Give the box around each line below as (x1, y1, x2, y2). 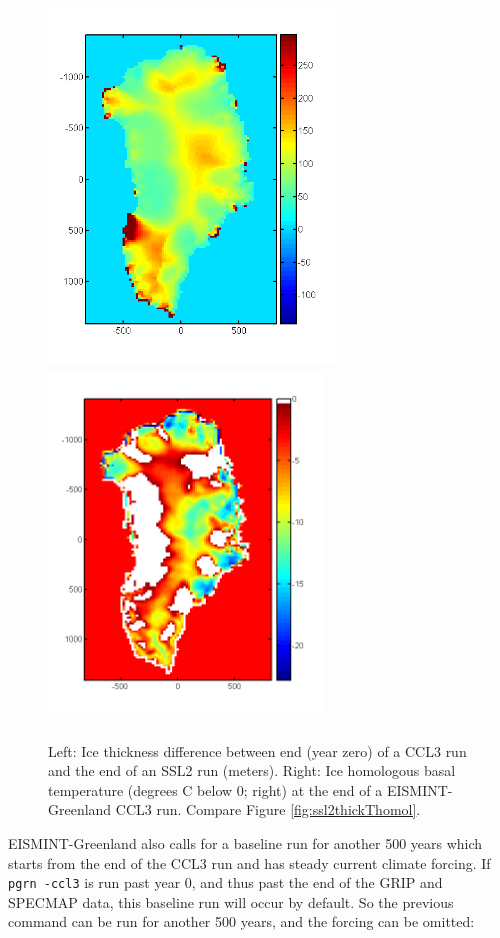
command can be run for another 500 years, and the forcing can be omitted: (8, 911, 475, 932)
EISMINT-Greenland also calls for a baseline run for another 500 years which (8, 832, 483, 853)
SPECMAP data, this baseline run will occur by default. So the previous (8, 891, 454, 912)
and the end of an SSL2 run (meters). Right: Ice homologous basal (48, 760, 456, 781)
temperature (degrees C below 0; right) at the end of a (48, 779, 383, 800)
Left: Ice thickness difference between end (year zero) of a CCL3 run (48, 740, 467, 761)
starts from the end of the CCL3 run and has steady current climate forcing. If (8, 852, 491, 873)
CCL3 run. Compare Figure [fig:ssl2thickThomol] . (115, 799, 421, 820)
